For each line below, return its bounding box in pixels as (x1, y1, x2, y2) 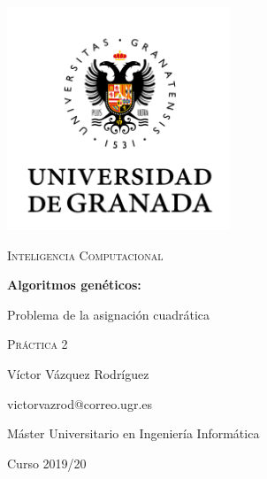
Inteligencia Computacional (7, 245, 164, 264)
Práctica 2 (7, 335, 68, 353)
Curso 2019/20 (7, 453, 87, 472)
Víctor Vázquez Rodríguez (7, 364, 149, 382)
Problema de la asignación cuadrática (7, 305, 210, 323)
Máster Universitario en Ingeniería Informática (7, 424, 260, 443)
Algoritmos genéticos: (7, 275, 141, 294)
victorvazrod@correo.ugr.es (7, 394, 153, 413)
